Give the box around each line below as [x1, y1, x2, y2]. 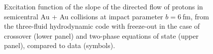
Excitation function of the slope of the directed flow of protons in [4, 1, 203, 11]
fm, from [183, 11, 209, 21]
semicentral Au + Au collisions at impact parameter [4, 11, 163, 21]
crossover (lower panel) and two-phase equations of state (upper [4, 30, 199, 41]
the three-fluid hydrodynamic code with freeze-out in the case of [4, 21, 200, 31]
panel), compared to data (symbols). [4, 40, 115, 51]
